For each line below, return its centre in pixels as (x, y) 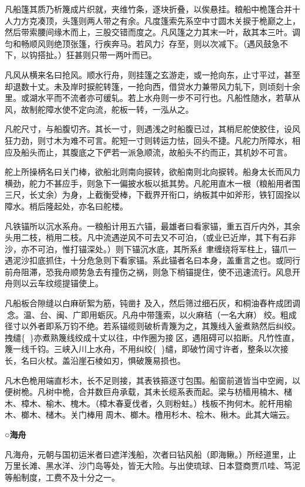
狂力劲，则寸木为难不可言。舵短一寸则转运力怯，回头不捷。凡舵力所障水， (148, 140)
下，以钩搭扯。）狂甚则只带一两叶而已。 (81, 55)
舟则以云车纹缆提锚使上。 (54, 283)
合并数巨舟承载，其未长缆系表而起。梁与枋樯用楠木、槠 (185, 392)
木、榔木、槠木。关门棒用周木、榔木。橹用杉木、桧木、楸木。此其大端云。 (150, 415)
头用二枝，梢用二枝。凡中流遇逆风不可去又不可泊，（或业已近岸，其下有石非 (150, 237)
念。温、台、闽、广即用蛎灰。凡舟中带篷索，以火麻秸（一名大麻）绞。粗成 (152, 314)
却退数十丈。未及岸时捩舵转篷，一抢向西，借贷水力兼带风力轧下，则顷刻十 (148, 86)
